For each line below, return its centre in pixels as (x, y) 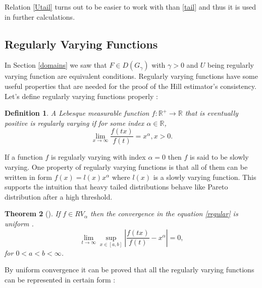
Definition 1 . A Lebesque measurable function (77, 113)
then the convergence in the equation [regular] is (164, 213)
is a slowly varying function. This (205, 177)
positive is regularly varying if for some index (74, 123)
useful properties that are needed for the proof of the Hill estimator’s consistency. (130, 86)
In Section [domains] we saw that (56, 65)
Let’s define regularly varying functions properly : (81, 96)
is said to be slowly (219, 157)
